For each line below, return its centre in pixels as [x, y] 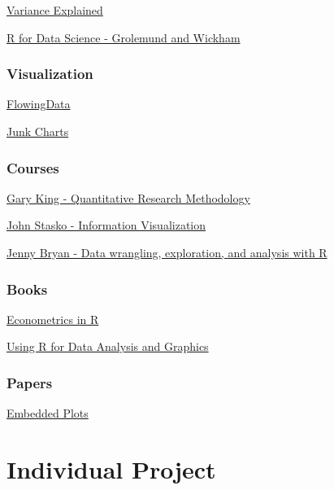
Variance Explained [55, 10]
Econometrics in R [53, 319]
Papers [30, 382]
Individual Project [111, 469]
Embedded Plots [48, 413]
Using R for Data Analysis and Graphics [108, 346]
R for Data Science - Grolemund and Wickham [124, 37]
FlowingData [39, 104]
